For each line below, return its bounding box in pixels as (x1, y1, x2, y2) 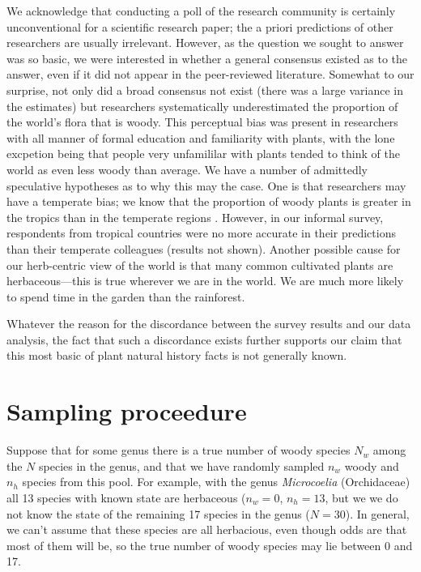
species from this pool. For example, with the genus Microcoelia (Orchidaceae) (22, 473, 410, 490)
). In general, (345, 505, 410, 522)
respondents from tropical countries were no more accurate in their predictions (6, 224, 396, 241)
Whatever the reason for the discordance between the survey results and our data (6, 315, 411, 332)
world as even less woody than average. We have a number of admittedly (6, 160, 368, 177)
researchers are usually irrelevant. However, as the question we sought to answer (6, 34, 404, 51)
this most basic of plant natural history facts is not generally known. (6, 347, 347, 364)
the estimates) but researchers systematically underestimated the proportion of (6, 97, 398, 114)
